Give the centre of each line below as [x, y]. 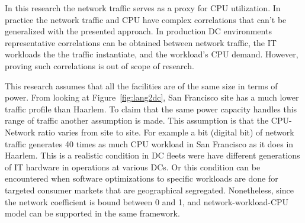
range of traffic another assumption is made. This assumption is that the [137, 120]
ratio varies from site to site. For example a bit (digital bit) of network [166, 132]
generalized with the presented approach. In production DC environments [138, 31]
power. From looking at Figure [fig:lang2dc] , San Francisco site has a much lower [152, 97]
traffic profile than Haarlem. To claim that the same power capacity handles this [151, 109]
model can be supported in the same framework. [92, 213]
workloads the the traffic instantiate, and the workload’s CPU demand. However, [152, 54]
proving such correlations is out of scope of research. [99, 65]
